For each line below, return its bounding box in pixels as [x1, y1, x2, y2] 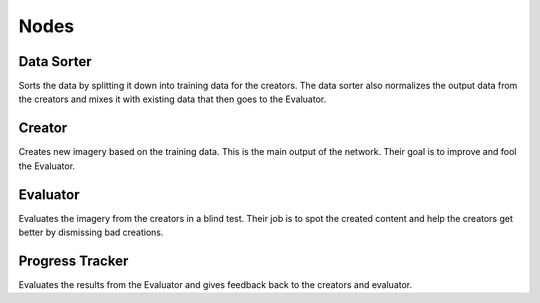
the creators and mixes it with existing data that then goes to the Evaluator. [18, 93, 327, 105]
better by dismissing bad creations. [18, 226, 164, 239]
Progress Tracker [18, 252, 129, 269]
